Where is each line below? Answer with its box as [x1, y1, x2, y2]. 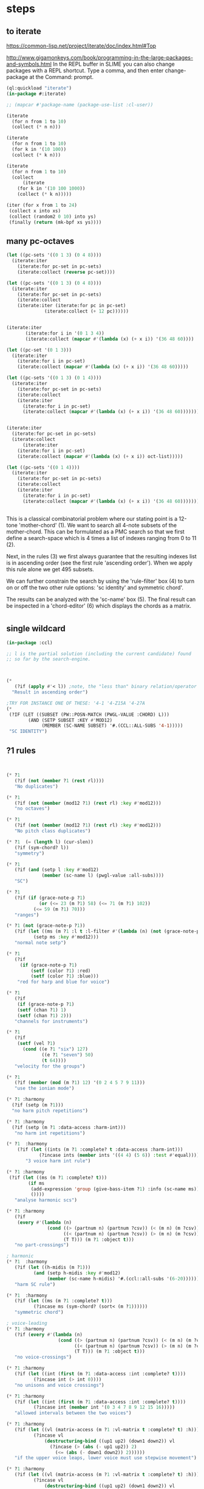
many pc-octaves [6, 236, 75, 246]
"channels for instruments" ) [14, 1018, 88, 1024]
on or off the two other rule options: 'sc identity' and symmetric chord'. [6, 584, 184, 591]
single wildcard [6, 623, 66, 634]
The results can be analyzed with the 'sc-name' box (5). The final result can [6, 595, 196, 603]
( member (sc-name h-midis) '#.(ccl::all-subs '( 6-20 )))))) [47, 1276, 200, 1282]
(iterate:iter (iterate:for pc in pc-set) [17, 303, 126, 309]
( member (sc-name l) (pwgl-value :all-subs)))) [41, 872, 165, 879]
